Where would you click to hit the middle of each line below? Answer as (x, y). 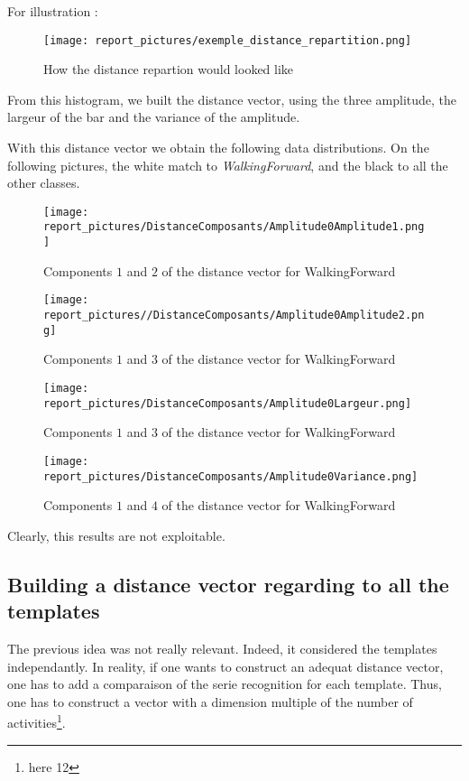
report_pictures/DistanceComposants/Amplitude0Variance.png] (231, 476)
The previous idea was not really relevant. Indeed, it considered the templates (222, 648)
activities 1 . (37, 721)
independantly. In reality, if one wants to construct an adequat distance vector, (225, 666)
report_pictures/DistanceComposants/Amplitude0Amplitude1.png (234, 227)
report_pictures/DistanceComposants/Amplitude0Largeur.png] (228, 403)
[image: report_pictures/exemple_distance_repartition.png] (228, 40)
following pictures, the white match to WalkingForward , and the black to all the (228, 165)
